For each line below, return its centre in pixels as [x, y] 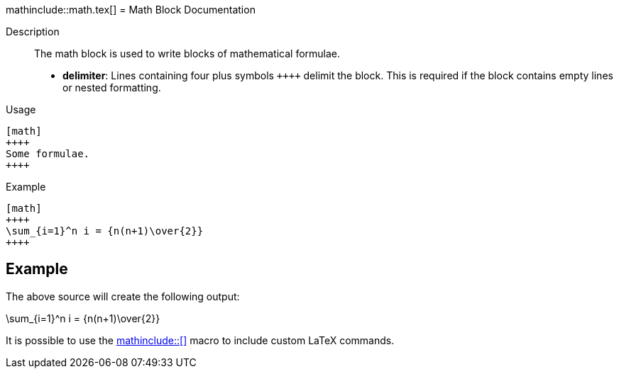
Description [33, 32]
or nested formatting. [112, 87]
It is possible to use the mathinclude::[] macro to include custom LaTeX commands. [200, 340]
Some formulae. [48, 154]
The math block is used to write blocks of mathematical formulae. [187, 53]
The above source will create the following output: [123, 296]
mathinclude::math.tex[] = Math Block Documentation [131, 10]
